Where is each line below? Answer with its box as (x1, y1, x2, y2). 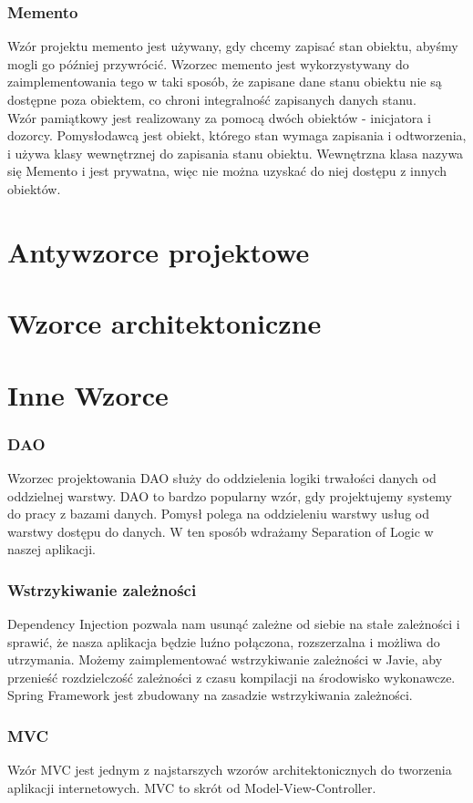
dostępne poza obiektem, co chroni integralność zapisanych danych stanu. (7, 90, 416, 108)
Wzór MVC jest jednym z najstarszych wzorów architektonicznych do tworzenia (7, 760, 452, 779)
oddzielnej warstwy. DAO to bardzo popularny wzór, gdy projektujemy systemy (7, 486, 452, 505)
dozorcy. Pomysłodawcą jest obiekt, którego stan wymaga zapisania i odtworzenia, (7, 126, 467, 145)
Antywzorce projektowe (7, 232, 310, 270)
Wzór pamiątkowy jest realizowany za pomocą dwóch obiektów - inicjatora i (7, 108, 431, 127)
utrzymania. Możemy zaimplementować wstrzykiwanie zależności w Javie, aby (7, 650, 443, 669)
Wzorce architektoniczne (7, 304, 322, 342)
